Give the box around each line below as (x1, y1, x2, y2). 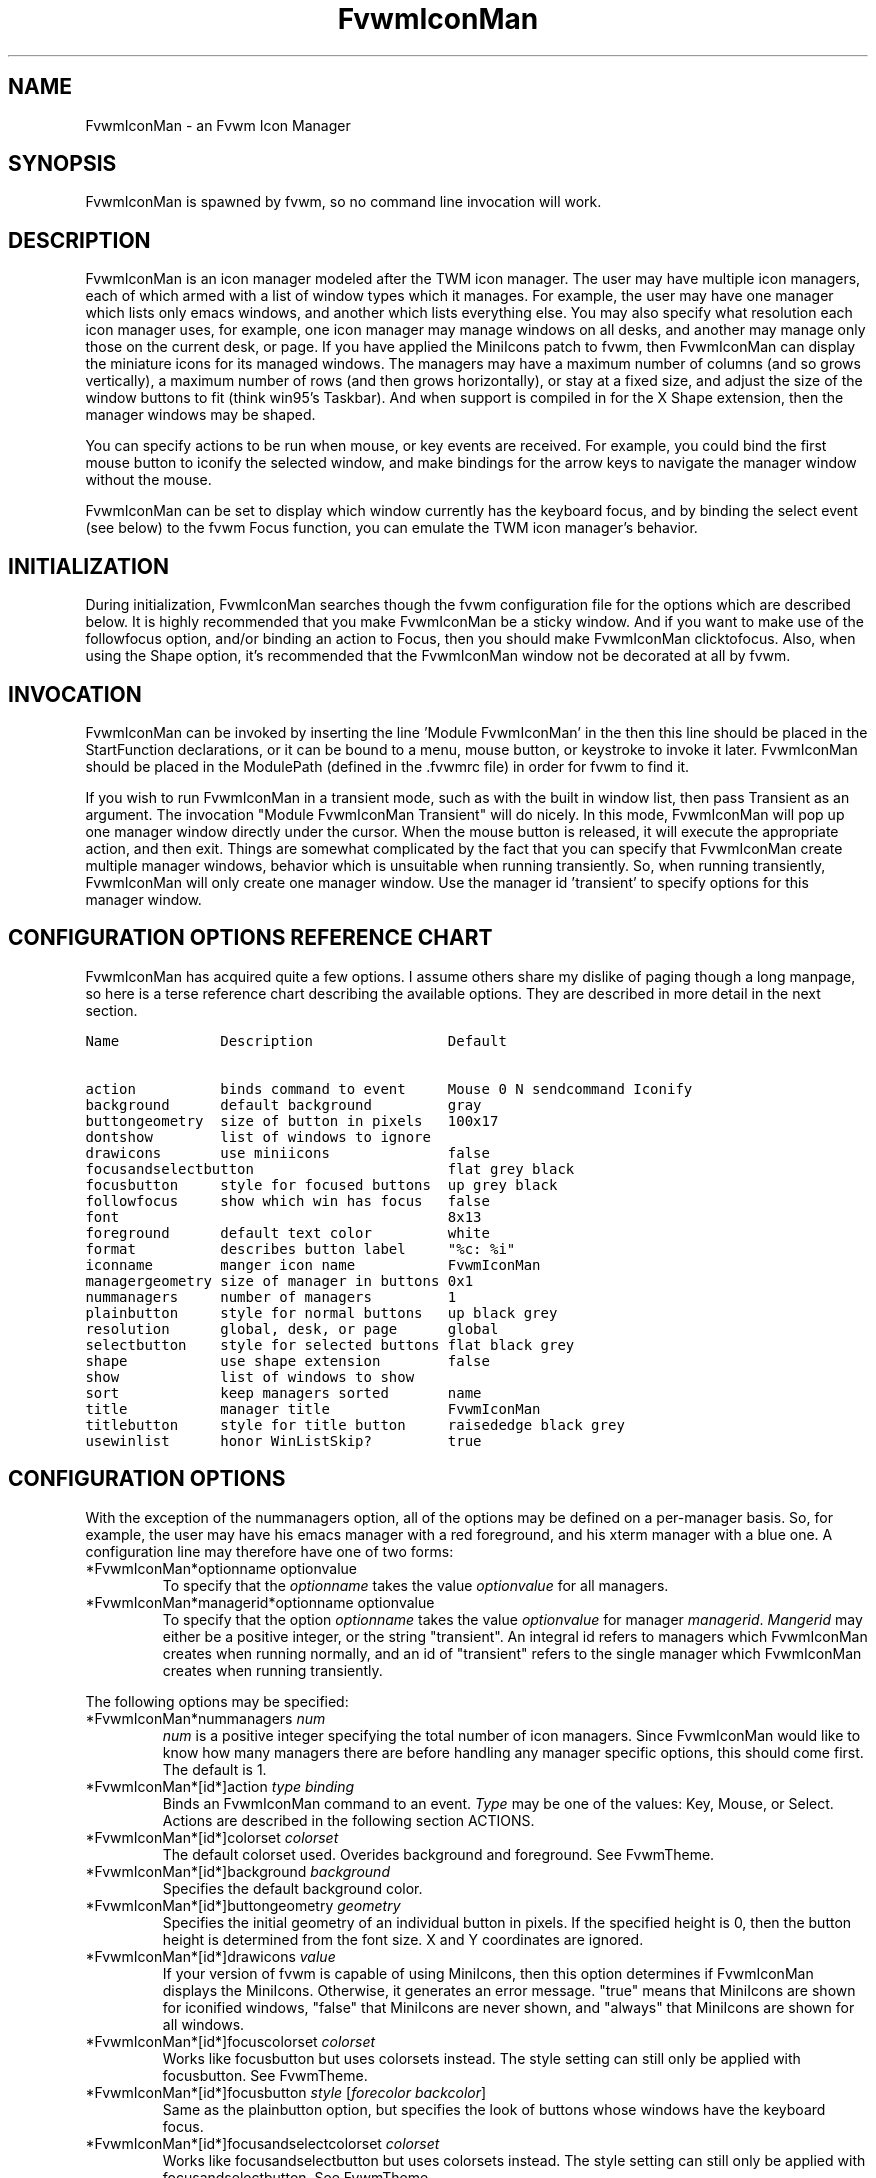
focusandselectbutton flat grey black (85, 1160, 575, 1177)
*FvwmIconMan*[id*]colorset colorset (85, 1828, 339, 1846)
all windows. (162, 2015, 245, 2033)
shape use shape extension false (85, 1352, 490, 1369)
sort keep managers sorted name (85, 1384, 482, 1401)
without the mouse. (85, 471, 212, 489)
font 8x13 (85, 1208, 482, 1225)
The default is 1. (162, 1760, 267, 1778)
